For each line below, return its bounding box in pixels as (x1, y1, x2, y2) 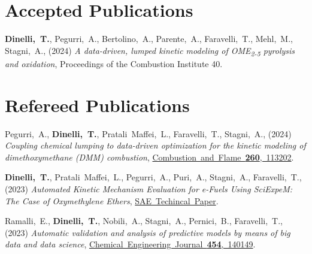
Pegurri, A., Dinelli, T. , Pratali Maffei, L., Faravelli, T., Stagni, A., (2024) (5, 127, 292, 140)
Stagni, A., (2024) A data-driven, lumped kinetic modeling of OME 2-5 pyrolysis (5, 44, 295, 58)
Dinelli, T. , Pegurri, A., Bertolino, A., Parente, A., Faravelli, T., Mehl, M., (5, 32, 293, 45)
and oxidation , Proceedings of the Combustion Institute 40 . (5, 57, 223, 69)
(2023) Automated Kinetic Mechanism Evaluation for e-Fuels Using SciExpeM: (5, 182, 293, 195)
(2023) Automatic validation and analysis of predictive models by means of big (5, 226, 290, 238)
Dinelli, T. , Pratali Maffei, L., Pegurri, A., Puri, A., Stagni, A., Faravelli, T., (5, 171, 302, 183)
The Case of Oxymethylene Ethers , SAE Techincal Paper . (5, 194, 219, 207)
